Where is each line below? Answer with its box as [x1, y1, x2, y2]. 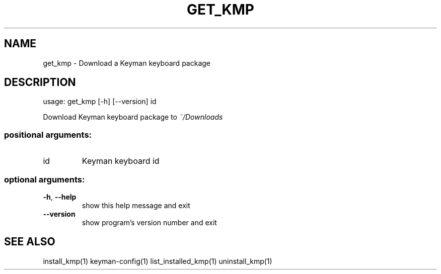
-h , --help [43, 192, 77, 201]
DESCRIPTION [4, 76, 76, 89]
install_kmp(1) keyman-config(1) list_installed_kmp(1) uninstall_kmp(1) [43, 256, 272, 265]
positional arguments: [4, 129, 92, 140]
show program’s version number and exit [82, 218, 217, 227]
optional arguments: [4, 174, 85, 185]
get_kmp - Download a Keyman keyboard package [43, 58, 210, 67]
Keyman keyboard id [82, 156, 160, 166]
